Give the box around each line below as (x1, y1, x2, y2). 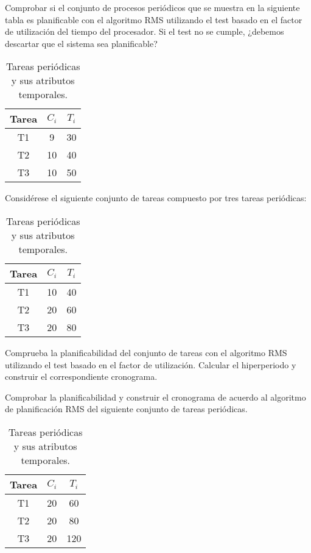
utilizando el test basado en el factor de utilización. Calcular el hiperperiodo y (5, 358, 296, 371)
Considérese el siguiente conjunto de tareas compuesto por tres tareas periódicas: (5, 191, 307, 204)
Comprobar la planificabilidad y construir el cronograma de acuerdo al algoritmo (5, 390, 306, 403)
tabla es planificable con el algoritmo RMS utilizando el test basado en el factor (5, 13, 302, 26)
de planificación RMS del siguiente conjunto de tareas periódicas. (5, 402, 248, 415)
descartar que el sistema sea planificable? (5, 37, 158, 49)
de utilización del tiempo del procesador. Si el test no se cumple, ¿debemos (5, 25, 284, 38)
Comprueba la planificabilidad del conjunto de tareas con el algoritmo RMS (5, 346, 287, 359)
